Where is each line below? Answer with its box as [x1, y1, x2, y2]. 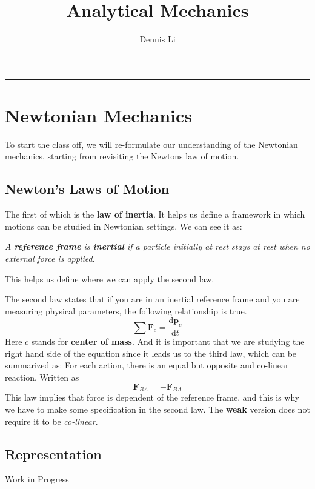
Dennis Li [139, 33, 176, 45]
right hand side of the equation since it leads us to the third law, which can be [5, 347, 297, 359]
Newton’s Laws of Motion [5, 179, 170, 198]
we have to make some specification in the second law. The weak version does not [5, 402, 310, 415]
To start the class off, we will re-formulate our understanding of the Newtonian [5, 138, 298, 150]
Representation [5, 444, 102, 463]
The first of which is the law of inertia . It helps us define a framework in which [5, 208, 305, 221]
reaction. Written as [5, 371, 79, 383]
